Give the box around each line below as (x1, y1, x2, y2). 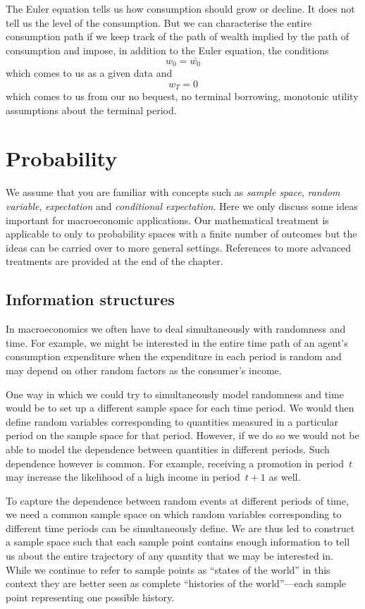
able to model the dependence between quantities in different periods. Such (6, 441, 330, 456)
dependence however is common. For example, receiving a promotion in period (6, 455, 344, 470)
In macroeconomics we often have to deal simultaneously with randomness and (6, 321, 346, 336)
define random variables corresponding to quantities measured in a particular (6, 414, 338, 429)
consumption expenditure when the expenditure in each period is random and (6, 349, 342, 364)
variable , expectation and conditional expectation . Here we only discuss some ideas (6, 199, 358, 213)
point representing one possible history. (6, 589, 175, 604)
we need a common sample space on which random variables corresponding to (6, 507, 342, 522)
